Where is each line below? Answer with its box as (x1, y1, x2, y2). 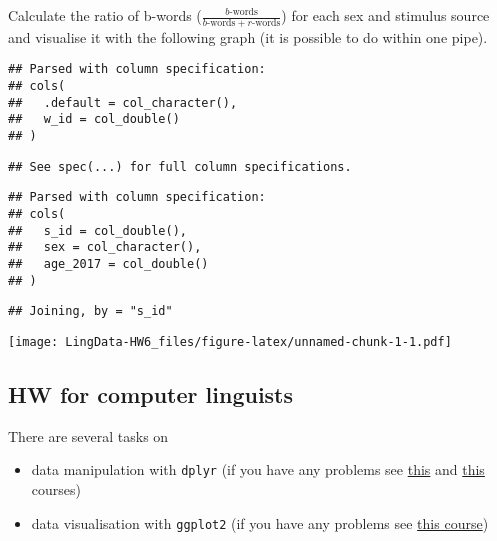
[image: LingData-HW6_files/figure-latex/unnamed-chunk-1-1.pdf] (8, 334, 452, 349)
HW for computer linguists (8, 379, 294, 409)
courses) (31, 479, 81, 500)
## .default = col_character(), (8, 95, 238, 110)
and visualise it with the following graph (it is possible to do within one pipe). (8, 26, 488, 47)
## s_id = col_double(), (8, 223, 187, 238)
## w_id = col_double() (8, 112, 180, 127)
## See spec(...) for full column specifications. (8, 159, 352, 174)
